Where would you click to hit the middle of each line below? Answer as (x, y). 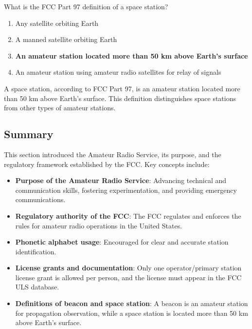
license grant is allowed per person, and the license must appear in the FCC (128, 277)
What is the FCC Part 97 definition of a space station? (86, 6)
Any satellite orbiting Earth (57, 23)
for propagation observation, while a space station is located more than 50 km (132, 313)
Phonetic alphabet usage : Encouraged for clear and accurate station (122, 242)
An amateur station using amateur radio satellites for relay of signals (118, 72)
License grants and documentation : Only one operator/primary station (128, 268)
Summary (29, 134)
